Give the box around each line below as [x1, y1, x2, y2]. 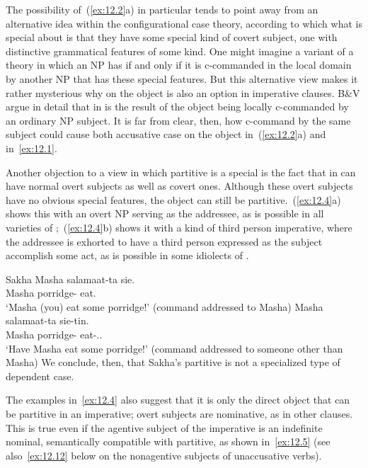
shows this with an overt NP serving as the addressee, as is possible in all [6, 206, 324, 221]
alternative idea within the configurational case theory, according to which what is [6, 16, 362, 30]
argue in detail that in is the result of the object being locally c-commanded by [6, 99, 349, 114]
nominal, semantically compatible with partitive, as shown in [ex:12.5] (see [6, 434, 330, 449]
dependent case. [6, 368, 74, 383]
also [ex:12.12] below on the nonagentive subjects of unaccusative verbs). [6, 447, 322, 462]
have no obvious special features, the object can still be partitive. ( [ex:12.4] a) [6, 192, 341, 207]
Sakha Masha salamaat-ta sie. [6, 271, 135, 286]
